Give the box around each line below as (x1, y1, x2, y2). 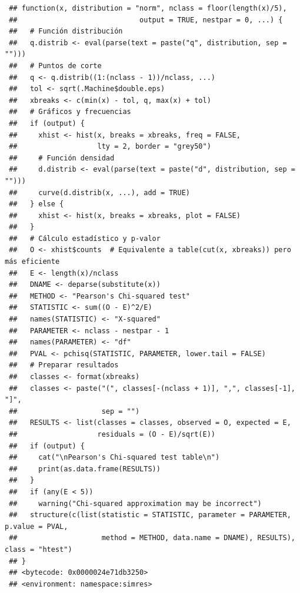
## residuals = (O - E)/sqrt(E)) (9, 430, 215, 438)
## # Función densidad (9, 153, 115, 162)
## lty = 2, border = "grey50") (9, 142, 211, 151)
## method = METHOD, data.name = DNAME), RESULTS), (9, 534, 295, 542)
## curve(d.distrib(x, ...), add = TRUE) (9, 188, 190, 197)
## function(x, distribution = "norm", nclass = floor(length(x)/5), (9, 4, 287, 12)
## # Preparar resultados (9, 361, 119, 370)
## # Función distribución (9, 27, 123, 36)
